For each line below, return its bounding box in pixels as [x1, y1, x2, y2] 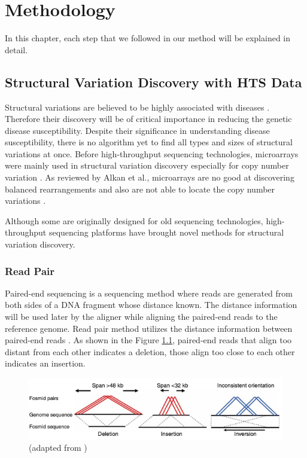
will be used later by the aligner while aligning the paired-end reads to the [5, 310, 278, 323]
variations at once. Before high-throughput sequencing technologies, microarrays [5, 147, 299, 160]
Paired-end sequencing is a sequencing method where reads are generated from [5, 286, 293, 299]
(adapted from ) [29, 441, 87, 454]
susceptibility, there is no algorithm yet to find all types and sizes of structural [5, 136, 293, 148]
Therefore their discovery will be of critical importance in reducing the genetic [5, 112, 292, 125]
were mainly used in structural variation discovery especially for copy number [5, 159, 289, 172]
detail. [5, 43, 28, 56]
